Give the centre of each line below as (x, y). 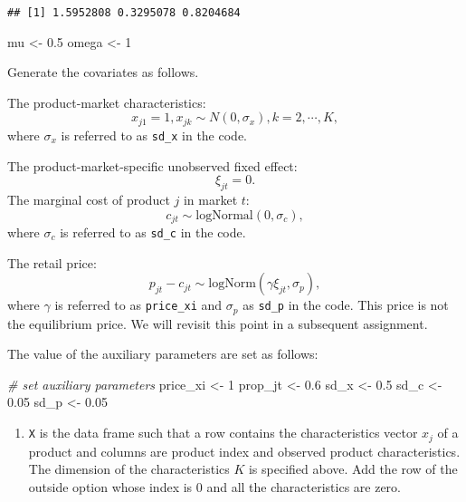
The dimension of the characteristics (129, 469)
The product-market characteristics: (107, 102)
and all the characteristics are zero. (304, 486)
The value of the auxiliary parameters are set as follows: (163, 354)
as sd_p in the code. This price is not (346, 305)
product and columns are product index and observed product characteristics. (244, 451)
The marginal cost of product (89, 199)
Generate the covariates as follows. (103, 72)
